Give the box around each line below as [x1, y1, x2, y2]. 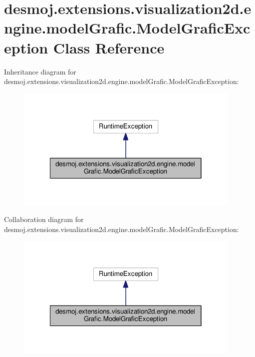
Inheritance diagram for [4, 66, 76, 76]
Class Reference [53, 37, 165, 57]
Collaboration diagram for [4, 214, 84, 224]
